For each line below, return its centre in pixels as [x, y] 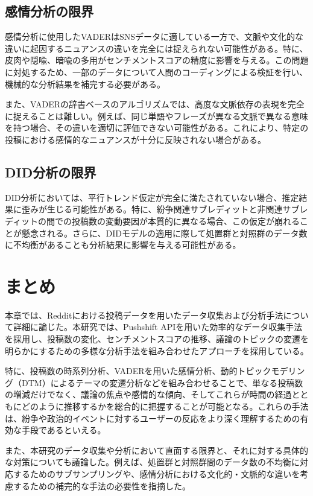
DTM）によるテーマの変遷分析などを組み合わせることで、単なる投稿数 [162, 382]
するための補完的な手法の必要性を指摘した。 [102, 485]
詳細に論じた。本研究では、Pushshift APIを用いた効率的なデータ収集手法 [158, 327]
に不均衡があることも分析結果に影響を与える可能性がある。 [123, 245]
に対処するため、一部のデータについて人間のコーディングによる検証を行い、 [156, 72]
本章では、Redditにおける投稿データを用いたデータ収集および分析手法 [144, 315]
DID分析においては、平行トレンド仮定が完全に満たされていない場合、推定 [152, 197]
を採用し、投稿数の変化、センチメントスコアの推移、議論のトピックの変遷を [157, 339]
